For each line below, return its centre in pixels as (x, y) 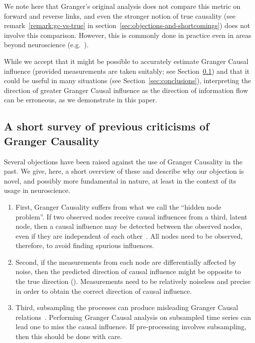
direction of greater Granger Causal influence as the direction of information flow (126, 90)
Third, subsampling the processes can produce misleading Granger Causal (127, 307)
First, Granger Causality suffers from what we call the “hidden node (118, 206)
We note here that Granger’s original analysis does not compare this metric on (122, 6)
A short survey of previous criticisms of (107, 126)
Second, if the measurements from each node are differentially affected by (126, 262)
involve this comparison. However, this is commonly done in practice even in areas (128, 35)
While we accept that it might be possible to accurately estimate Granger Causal (126, 61)
